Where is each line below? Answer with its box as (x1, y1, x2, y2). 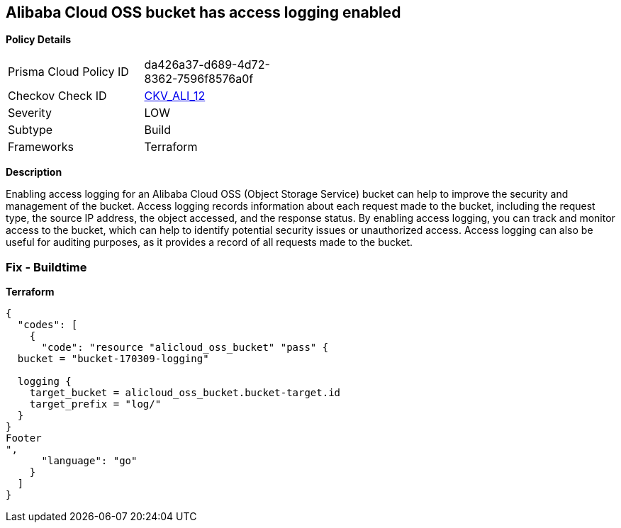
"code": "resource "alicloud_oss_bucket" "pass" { (41, 342, 329, 354)
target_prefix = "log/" (29, 398, 162, 410)
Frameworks (8, 140, 74, 155)
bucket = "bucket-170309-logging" (17, 353, 209, 365)
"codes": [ (17, 319, 78, 331)
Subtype (8, 123, 53, 137)
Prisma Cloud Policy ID (8, 64, 129, 79)
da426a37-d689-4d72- (144, 57, 270, 72)
